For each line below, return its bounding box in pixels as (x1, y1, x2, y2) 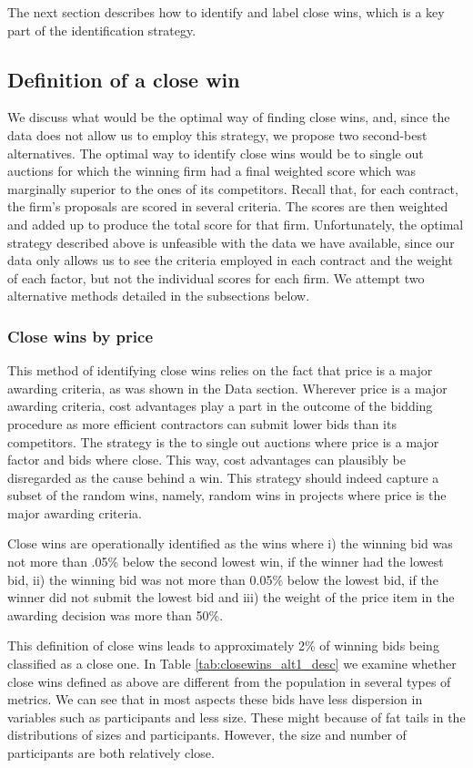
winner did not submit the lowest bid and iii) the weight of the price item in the (7, 588, 455, 607)
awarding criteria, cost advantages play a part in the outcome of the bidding (7, 396, 433, 415)
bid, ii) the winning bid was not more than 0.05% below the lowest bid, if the (7, 569, 438, 589)
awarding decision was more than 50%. (7, 605, 224, 624)
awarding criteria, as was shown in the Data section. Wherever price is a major (7, 378, 448, 397)
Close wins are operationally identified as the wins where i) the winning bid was (7, 534, 453, 553)
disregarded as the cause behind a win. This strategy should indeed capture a (7, 467, 439, 486)
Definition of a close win (7, 65, 240, 93)
